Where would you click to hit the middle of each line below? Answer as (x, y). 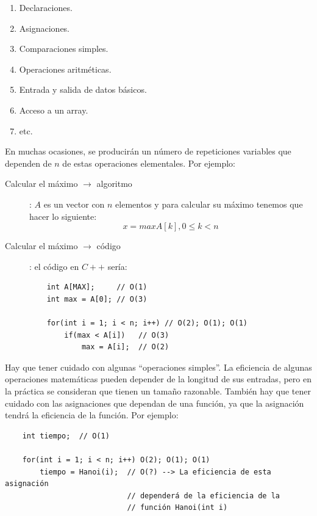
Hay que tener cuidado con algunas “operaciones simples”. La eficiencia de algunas (158, 367)
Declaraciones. (46, 7)
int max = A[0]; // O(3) (97, 299)
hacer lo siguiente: (63, 216)
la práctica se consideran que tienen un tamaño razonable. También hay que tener (158, 391)
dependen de (28, 163)
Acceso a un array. (54, 110)
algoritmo (114, 184)
